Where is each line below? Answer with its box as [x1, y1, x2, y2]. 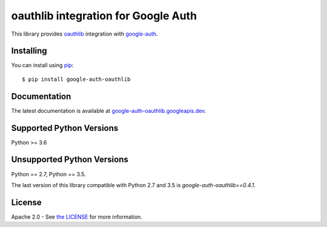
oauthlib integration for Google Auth [11, 9, 197, 22]
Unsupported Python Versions [11, 155, 128, 165]
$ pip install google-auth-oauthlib [22, 75, 131, 83]
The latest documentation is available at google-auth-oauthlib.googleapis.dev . [11, 107, 206, 114]
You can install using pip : [11, 62, 74, 69]
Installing [11, 46, 48, 56]
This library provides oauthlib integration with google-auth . [11, 30, 158, 37]
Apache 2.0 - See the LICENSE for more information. [11, 213, 142, 220]
